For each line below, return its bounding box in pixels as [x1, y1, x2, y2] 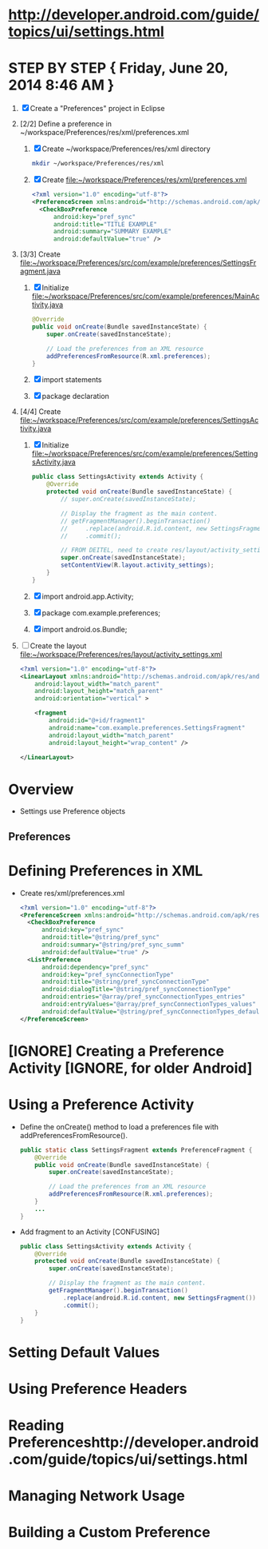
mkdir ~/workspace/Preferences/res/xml [31, 160, 165, 168]
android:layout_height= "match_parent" [34, 687, 164, 695]
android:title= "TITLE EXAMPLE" [53, 220, 158, 229]
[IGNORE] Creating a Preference [8, 1041, 225, 1060]
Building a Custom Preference [8, 1523, 211, 1542]
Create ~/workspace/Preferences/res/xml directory [41, 144, 211, 153]
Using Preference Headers [8, 1380, 187, 1398]
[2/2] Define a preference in [19, 119, 112, 129]
